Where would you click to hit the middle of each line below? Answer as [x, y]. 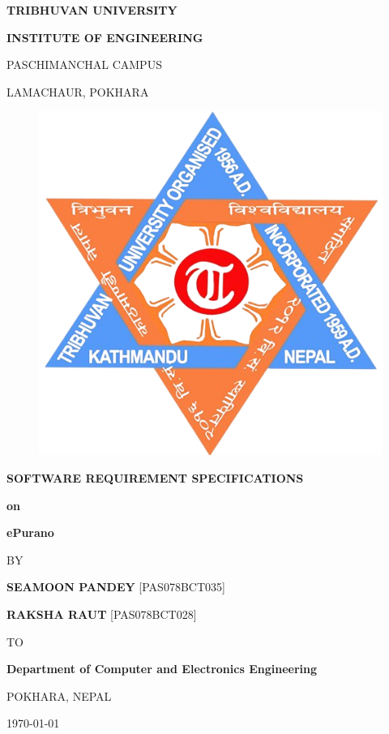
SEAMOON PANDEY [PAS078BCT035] [116, 587]
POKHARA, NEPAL [59, 695]
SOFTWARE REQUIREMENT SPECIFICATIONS [155, 477]
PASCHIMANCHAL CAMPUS [84, 64]
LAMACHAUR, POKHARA [78, 91]
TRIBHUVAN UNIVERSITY [92, 10]
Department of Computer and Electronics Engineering [162, 669]
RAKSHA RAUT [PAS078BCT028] [102, 614]
